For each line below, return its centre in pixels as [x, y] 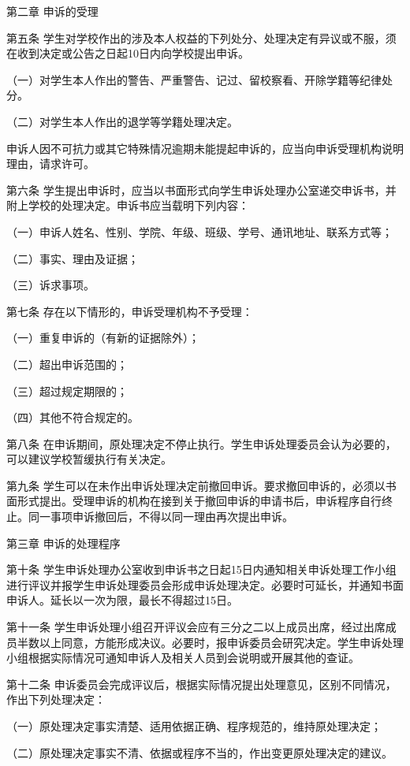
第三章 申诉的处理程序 [63, 543]
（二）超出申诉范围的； [67, 364]
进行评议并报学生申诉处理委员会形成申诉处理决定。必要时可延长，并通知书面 [205, 584]
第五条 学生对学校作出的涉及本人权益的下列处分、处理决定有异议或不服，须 [201, 37]
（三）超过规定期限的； [67, 390]
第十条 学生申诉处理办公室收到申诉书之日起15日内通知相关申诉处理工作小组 [201, 569]
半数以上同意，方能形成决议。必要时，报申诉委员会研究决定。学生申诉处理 [210, 642]
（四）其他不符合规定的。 [73, 417]
